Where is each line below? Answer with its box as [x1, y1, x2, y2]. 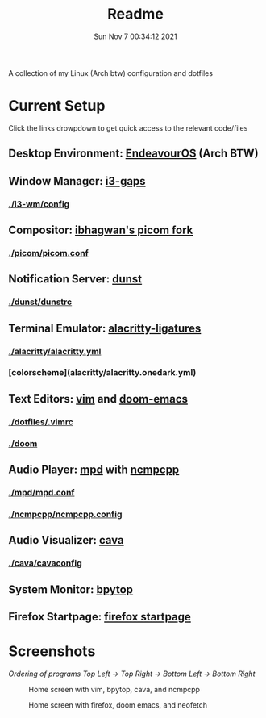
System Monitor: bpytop [8, 582, 134, 596]
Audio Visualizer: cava [8, 533, 124, 547]
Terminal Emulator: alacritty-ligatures [8, 321, 202, 335]
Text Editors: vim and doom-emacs [8, 392, 188, 406]
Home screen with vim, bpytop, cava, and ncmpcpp [28, 684, 200, 694]
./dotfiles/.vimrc [8, 416, 74, 428]
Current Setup [8, 97, 106, 115]
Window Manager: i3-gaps [8, 174, 147, 188]
